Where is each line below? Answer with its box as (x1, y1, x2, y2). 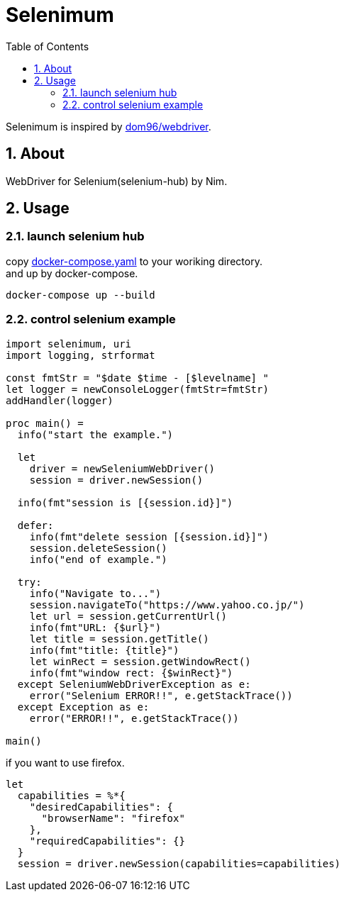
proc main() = (6, 417, 84, 429)
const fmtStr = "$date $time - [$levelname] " (6, 372, 269, 384)
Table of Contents (6, 40, 89, 52)
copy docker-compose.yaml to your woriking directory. (6, 255, 262, 267)
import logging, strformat (6, 349, 155, 361)
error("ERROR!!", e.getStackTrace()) (29, 712, 239, 724)
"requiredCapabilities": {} (29, 835, 185, 847)
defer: (17, 519, 54, 531)
